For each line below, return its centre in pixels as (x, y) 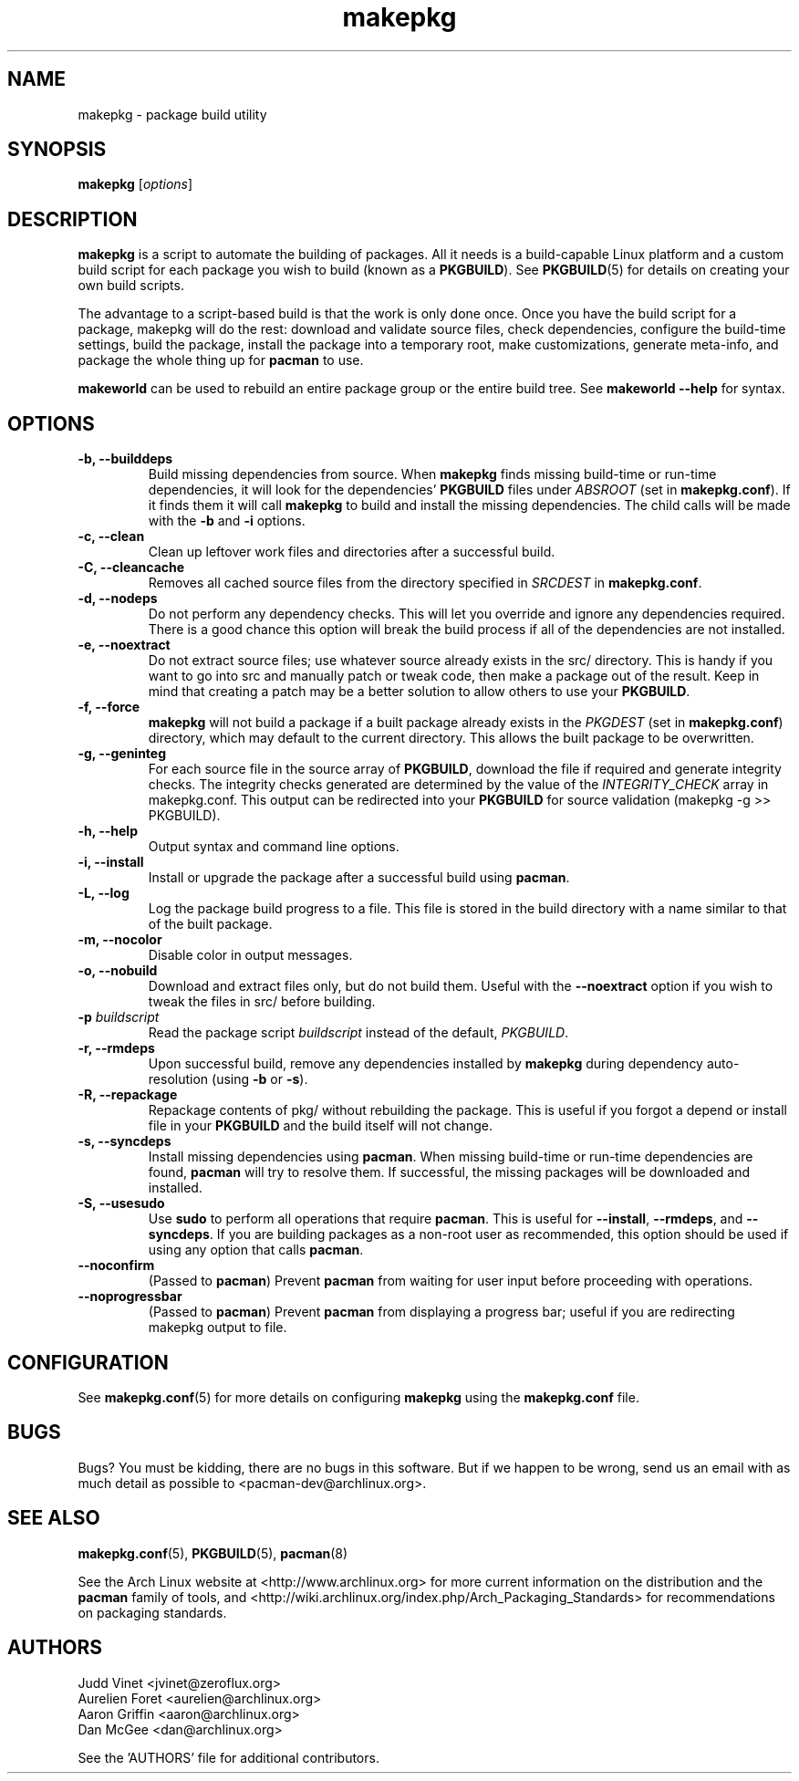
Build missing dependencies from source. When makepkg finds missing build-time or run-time (432, 474)
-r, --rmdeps (116, 1048)
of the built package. (210, 924)
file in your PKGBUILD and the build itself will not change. (321, 1126)
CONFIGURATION (88, 1362)
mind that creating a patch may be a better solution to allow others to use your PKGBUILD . (419, 692)
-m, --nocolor (120, 940)
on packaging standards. (152, 1612)
